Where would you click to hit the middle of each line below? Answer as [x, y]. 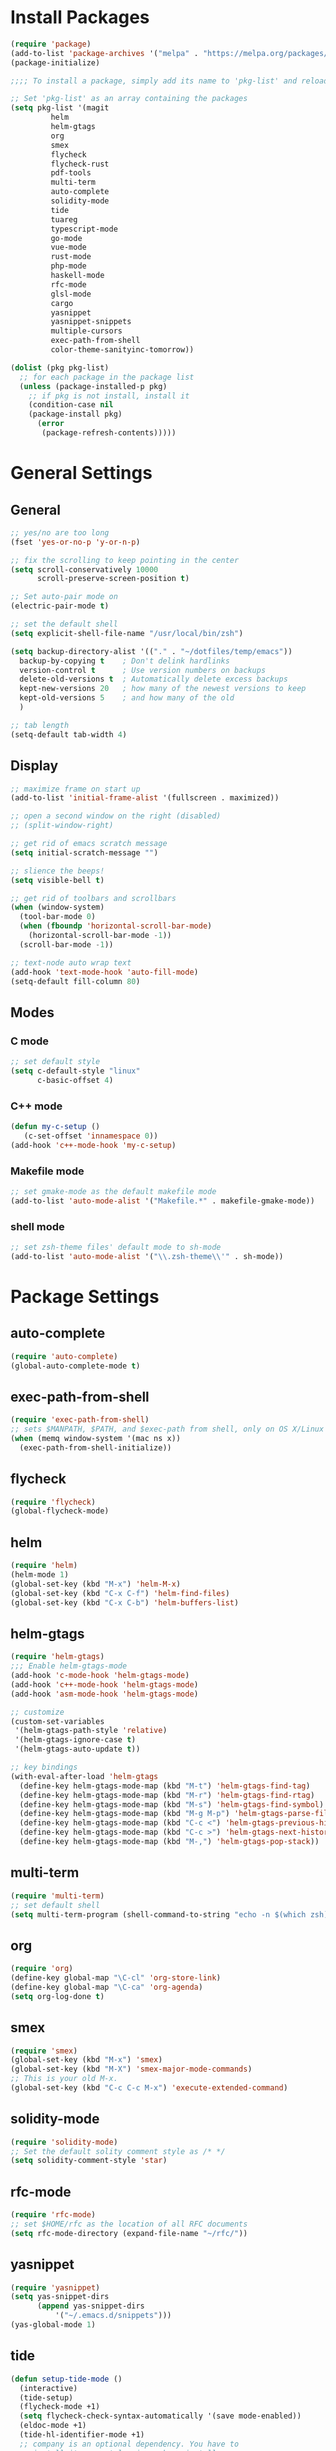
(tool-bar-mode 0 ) [58, 917]
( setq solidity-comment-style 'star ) [89, 2161]
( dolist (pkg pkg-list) [60, 367]
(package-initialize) [55, 62]
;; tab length [40, 725]
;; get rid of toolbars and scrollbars [93, 898]
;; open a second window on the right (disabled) [116, 816]
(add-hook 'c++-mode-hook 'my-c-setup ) [93, 1145]
